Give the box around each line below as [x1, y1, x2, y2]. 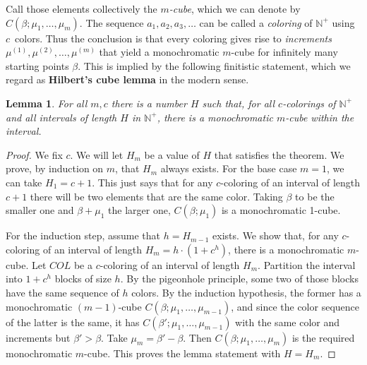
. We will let [70, 147, 124, 162]
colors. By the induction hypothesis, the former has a [131, 285, 361, 299]
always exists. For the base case [160, 161, 297, 176]
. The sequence [79, 15, 144, 30]
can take [6, 174, 42, 189]
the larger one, [108, 203, 171, 217]
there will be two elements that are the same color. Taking [30, 189, 283, 203]
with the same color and [235, 314, 339, 329]
